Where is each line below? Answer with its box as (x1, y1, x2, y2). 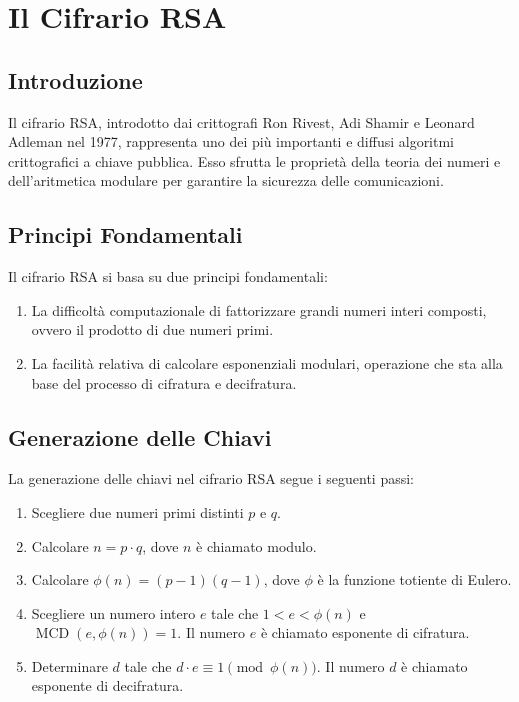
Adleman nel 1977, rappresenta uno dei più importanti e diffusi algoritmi (8, 131, 455, 152)
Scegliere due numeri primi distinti (31, 501, 244, 522)
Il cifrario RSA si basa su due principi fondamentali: (8, 266, 328, 287)
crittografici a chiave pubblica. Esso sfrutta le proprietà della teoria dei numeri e (8, 150, 501, 171)
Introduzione (8, 64, 143, 95)
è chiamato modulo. (196, 535, 317, 556)
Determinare (31, 655, 108, 676)
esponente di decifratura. (31, 675, 184, 696)
